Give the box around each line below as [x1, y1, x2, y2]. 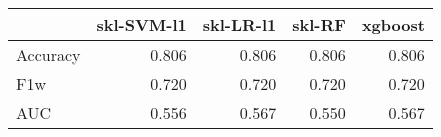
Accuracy [16, 43, 81, 66]
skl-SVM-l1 [96, 13, 187, 36]
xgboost [361, 13, 425, 36]
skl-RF [292, 13, 346, 36]
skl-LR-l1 [202, 13, 277, 36]
